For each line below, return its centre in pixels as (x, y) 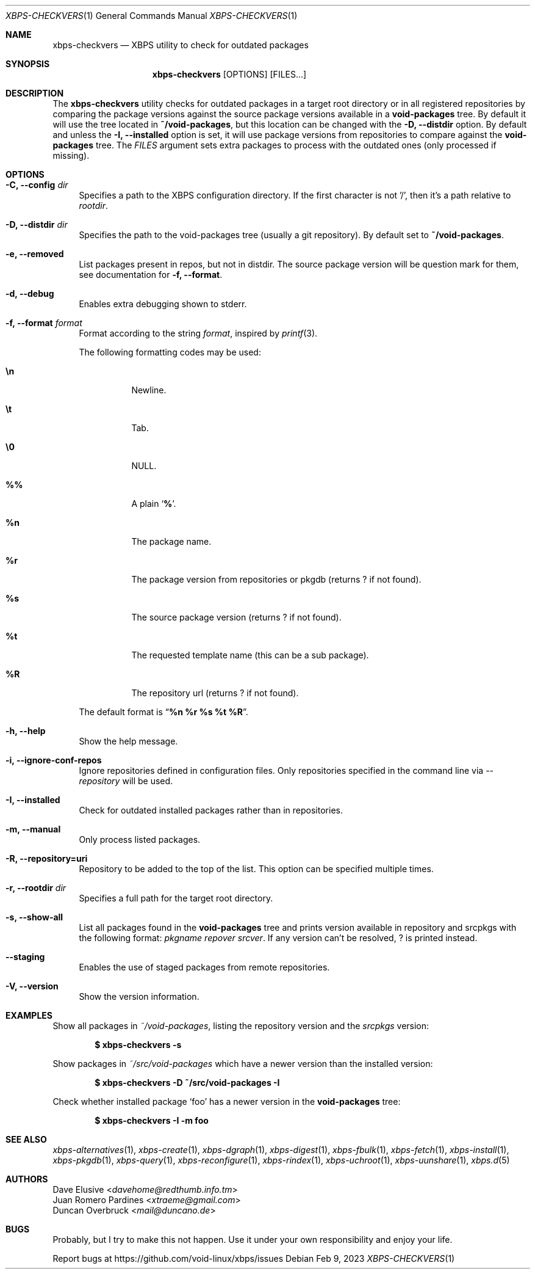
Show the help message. (128, 741)
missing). (71, 155)
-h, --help (26, 731)
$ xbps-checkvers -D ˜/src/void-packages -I (187, 1083)
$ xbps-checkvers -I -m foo (152, 1120)
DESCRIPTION (35, 93)
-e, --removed (35, 254)
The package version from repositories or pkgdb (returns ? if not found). (276, 579)
